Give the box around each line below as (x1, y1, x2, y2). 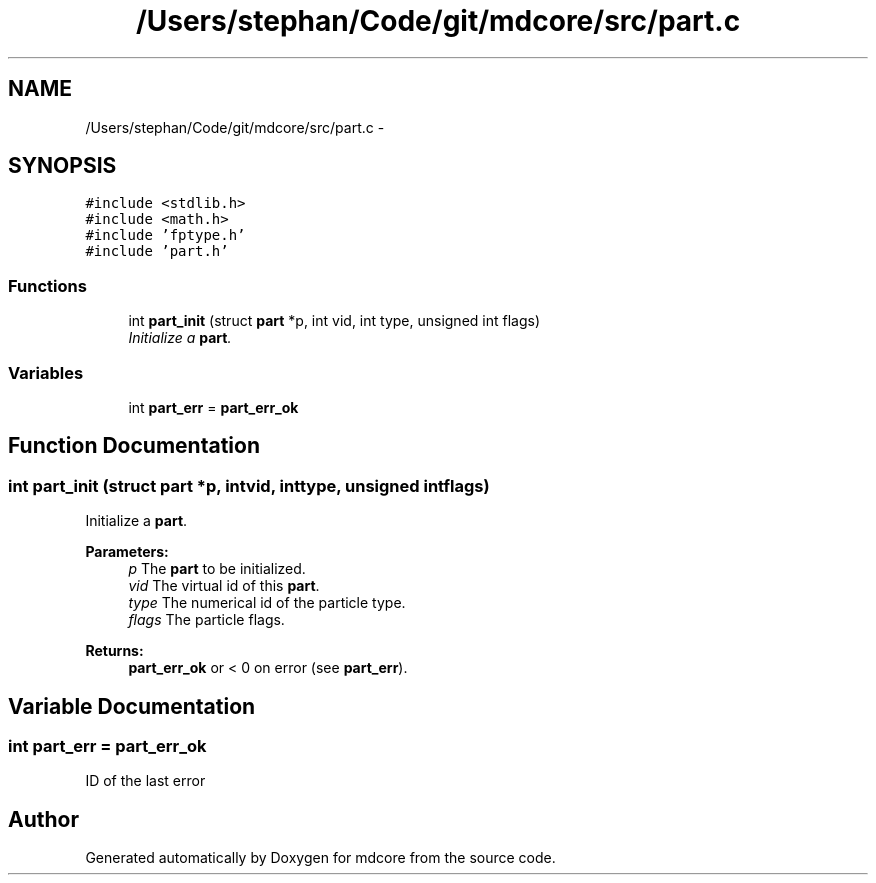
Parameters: (85, 543, 169, 561)
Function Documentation (8, 433, 260, 459)
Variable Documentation (8, 693, 256, 719)
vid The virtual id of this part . (128, 577, 320, 595)
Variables (8, 362, 84, 383)
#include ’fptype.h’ (85, 227, 246, 244)
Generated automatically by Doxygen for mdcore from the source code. (85, 849, 556, 867)
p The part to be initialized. (128, 560, 306, 578)
